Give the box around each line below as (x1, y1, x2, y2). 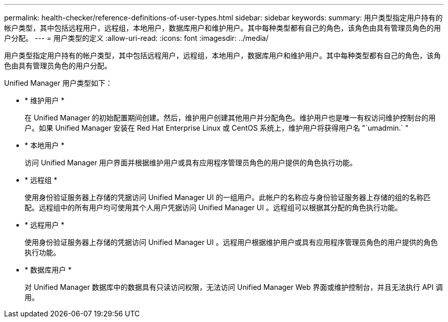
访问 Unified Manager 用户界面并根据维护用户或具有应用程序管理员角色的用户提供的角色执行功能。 (25, 158, 357, 167)
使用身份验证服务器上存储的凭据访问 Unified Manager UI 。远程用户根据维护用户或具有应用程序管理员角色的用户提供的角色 (25, 238, 438, 246)
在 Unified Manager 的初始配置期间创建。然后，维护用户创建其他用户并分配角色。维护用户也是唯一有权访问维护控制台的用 (25, 113, 436, 122)
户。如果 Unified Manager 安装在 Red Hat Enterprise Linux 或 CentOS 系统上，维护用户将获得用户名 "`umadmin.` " (25, 123, 409, 132)
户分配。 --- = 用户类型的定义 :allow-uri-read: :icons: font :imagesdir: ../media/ (4, 34, 269, 42)
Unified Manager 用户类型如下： (4, 79, 113, 87)
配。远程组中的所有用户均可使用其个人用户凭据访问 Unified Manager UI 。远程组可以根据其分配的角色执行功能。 (25, 203, 402, 212)
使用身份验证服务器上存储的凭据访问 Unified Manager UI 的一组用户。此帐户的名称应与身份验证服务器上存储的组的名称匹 (25, 193, 431, 202)
